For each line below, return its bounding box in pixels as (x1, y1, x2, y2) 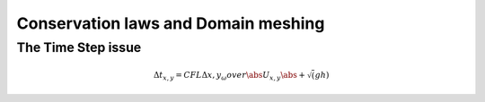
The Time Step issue (16, 39, 142, 55)
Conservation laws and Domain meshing (16, 13, 325, 33)
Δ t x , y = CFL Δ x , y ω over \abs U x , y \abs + (153, 70, 305, 82)
